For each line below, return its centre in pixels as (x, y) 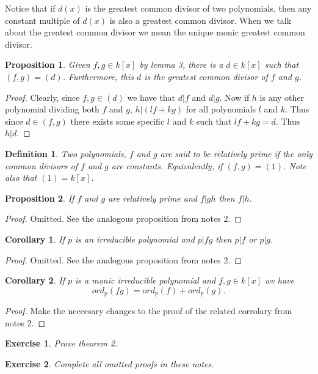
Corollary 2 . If (35, 280)
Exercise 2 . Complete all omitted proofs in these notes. (110, 363)
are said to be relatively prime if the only (236, 153)
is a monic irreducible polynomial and (146, 280)
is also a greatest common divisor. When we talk (201, 20)
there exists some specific (117, 121)
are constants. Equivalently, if (167, 165)
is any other (282, 97)
